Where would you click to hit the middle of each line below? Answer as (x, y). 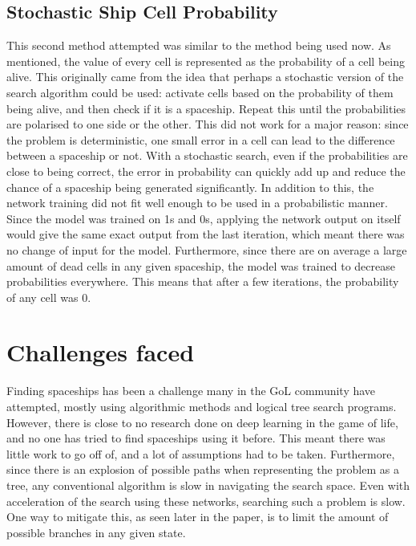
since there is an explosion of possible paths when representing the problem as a (203, 469)
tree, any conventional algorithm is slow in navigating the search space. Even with (208, 485)
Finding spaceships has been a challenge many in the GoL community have (191, 391)
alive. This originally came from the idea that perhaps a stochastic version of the (205, 77)
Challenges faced (101, 352)
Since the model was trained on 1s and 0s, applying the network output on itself (204, 218)
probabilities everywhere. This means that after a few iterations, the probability (203, 281)
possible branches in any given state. (96, 532)
